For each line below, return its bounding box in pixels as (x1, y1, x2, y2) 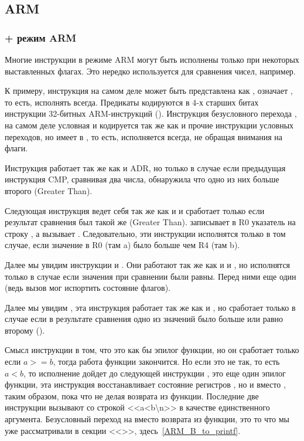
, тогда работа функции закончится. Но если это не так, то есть (53, 355, 280, 368)
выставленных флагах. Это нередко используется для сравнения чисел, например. (5, 65, 296, 77)
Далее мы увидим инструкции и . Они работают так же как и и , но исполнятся (5, 258, 291, 270)
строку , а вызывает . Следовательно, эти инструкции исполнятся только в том (5, 227, 286, 239)
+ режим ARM (5, 30, 77, 45)
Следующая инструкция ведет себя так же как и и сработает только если (5, 204, 265, 216)
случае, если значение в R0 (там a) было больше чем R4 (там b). (5, 239, 240, 251)
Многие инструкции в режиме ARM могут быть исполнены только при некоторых (5, 53, 299, 65)
